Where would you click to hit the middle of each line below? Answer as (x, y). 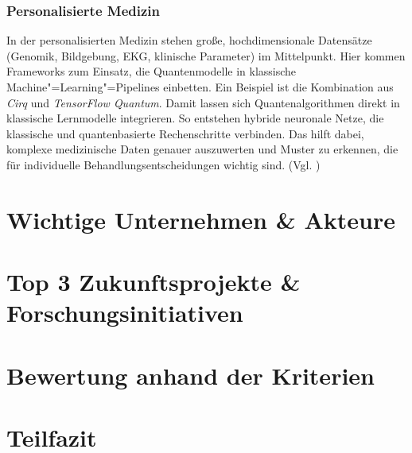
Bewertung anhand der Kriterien (190, 375)
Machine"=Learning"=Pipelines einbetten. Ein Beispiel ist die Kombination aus (200, 87)
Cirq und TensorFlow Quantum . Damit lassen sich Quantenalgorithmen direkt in (203, 102)
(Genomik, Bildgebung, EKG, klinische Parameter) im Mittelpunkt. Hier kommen (206, 55)
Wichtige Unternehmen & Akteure (201, 219)
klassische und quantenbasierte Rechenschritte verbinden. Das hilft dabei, (185, 133)
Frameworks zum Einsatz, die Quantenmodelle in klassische (152, 71)
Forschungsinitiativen (125, 313)
